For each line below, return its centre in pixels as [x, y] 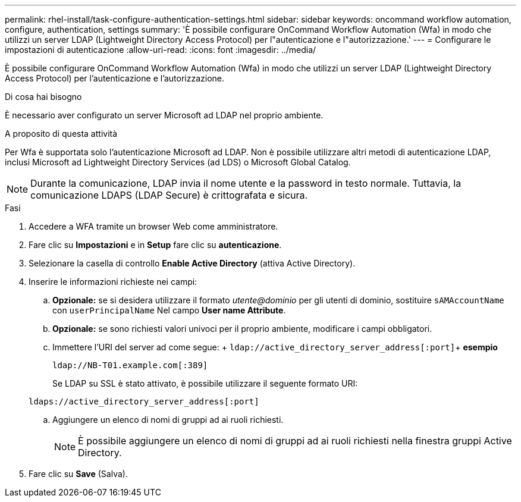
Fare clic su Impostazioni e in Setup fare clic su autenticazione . [155, 245]
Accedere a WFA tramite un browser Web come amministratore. [153, 226]
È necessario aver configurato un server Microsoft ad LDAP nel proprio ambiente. [164, 115]
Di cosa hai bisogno [43, 97]
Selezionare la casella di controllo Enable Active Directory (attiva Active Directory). [192, 263]
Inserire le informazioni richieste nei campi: [113, 282]
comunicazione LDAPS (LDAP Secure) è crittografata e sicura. [169, 195]
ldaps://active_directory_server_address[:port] [144, 401]
